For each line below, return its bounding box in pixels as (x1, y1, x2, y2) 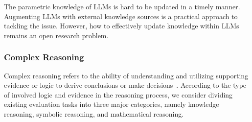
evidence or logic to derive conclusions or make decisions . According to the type (4, 80, 247, 90)
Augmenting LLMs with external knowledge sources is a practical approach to (4, 11, 238, 21)
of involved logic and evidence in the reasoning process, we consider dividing (4, 89, 233, 99)
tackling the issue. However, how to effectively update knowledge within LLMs (4, 21, 239, 31)
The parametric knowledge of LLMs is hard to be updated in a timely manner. (4, 1, 240, 11)
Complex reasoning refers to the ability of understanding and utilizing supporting (4, 70, 249, 80)
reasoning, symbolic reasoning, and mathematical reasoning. (4, 108, 184, 119)
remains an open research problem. (4, 30, 109, 40)
